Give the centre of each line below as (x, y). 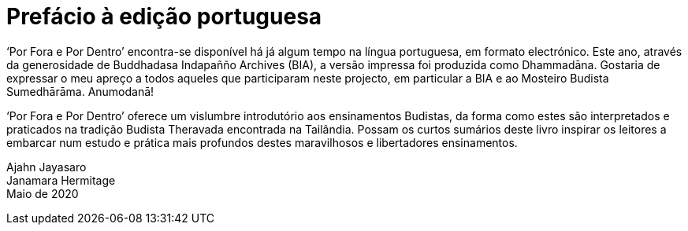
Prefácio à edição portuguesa (164, 16)
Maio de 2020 (43, 193)
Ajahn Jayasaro (46, 167)
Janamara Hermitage (61, 180)
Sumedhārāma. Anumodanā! (80, 91)
